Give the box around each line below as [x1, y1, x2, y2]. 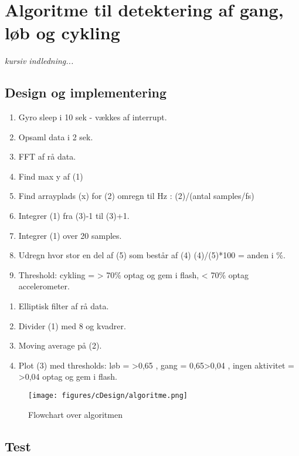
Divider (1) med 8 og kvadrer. [18, 319, 126, 332]
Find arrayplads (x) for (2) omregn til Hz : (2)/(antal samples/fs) [18, 190, 254, 202]
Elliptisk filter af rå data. [18, 300, 109, 312]
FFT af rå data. [18, 150, 76, 163]
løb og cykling [5, 21, 120, 45]
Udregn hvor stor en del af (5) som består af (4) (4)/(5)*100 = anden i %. [18, 249, 286, 261]
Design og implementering [5, 83, 167, 102]
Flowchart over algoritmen [28, 408, 123, 420]
